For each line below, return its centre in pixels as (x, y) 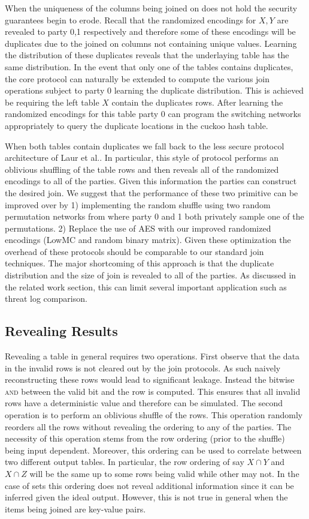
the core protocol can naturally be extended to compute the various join (137, 78)
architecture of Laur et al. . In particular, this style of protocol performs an (142, 157)
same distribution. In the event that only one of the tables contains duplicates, (149, 66)
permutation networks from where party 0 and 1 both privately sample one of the (154, 216)
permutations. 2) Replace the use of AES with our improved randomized (138, 228)
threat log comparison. (46, 298)
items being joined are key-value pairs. (75, 508)
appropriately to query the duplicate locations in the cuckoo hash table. (137, 125)
